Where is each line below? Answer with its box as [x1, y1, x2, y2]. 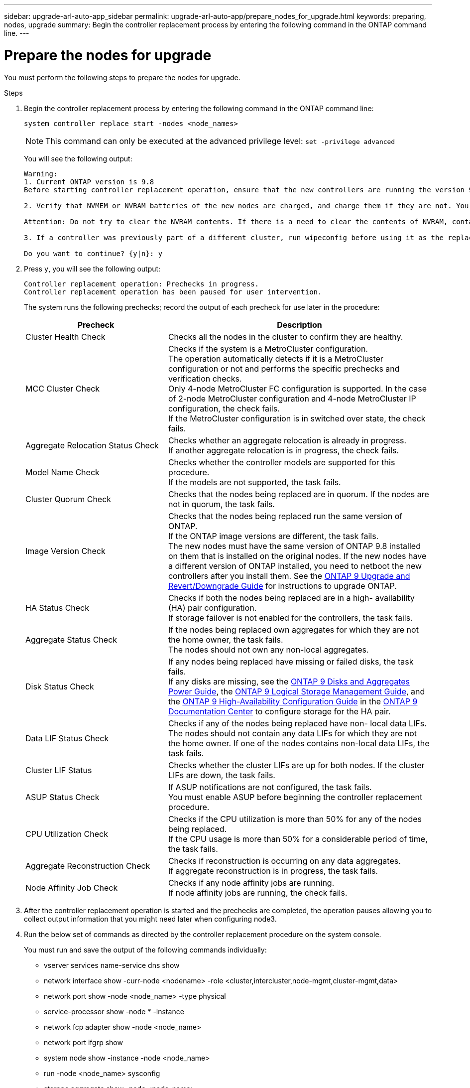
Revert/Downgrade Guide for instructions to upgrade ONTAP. [168, 580, 397, 591]
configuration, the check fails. [168, 403, 280, 413]
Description [277, 319, 322, 330]
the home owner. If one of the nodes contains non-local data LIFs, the [168, 738, 430, 748]
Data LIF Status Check [25, 733, 109, 743]
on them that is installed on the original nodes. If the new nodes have [168, 550, 427, 561]
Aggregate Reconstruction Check [25, 860, 150, 871]
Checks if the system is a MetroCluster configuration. [168, 343, 368, 354]
